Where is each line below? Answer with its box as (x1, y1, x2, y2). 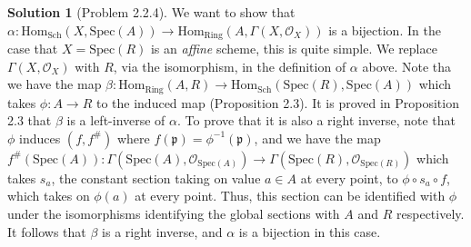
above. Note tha (362, 56, 452, 75)
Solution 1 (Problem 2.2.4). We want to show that (7, 3, 296, 21)
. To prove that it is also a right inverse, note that (177, 111, 456, 130)
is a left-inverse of (66, 111, 165, 130)
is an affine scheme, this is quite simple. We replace (150, 39, 437, 58)
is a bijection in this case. (238, 222, 381, 241)
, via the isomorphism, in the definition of (113, 56, 346, 75)
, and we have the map (254, 128, 381, 147)
